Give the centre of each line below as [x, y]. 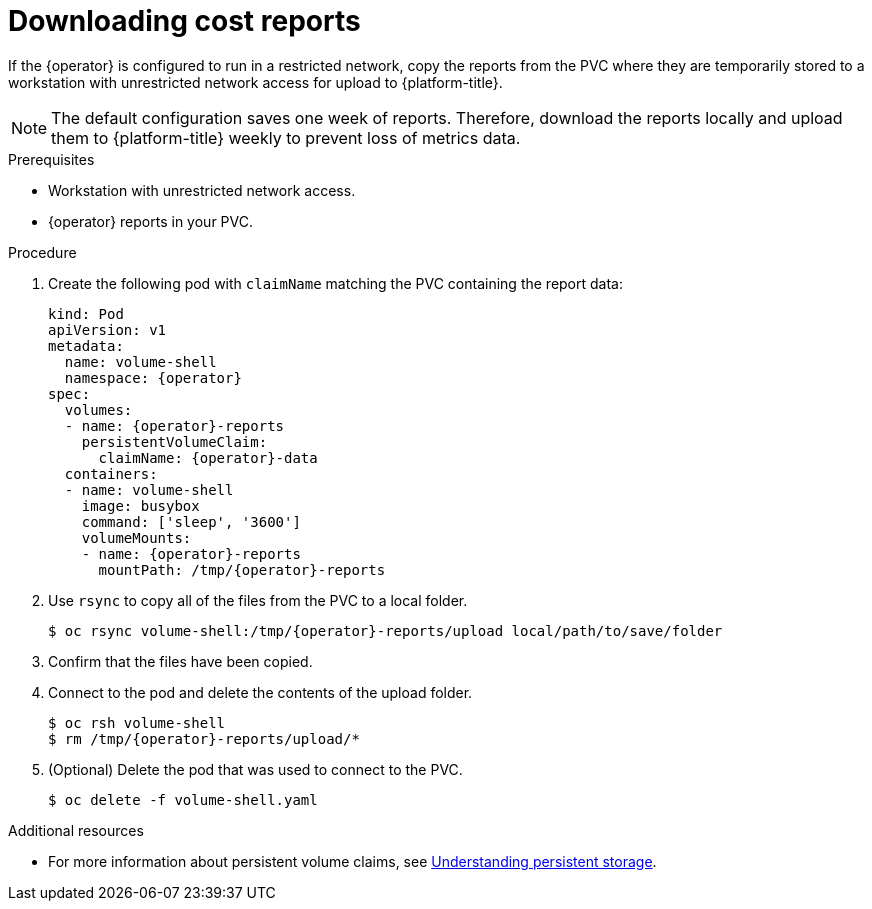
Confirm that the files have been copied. [180, 661]
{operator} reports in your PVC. [150, 221]
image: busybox [140, 505]
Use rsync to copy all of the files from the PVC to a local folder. [258, 600]
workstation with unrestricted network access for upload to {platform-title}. [255, 82]
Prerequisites [51, 159]
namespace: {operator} [153, 377]
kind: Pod [86, 313]
